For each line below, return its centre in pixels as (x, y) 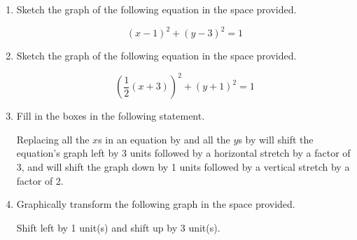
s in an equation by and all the (164, 139)
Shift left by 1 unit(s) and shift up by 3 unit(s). (118, 227)
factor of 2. (40, 180)
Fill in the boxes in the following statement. (111, 116)
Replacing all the (53, 139)
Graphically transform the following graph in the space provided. (156, 204)
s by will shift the (276, 139)
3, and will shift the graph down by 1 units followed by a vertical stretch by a (183, 166)
